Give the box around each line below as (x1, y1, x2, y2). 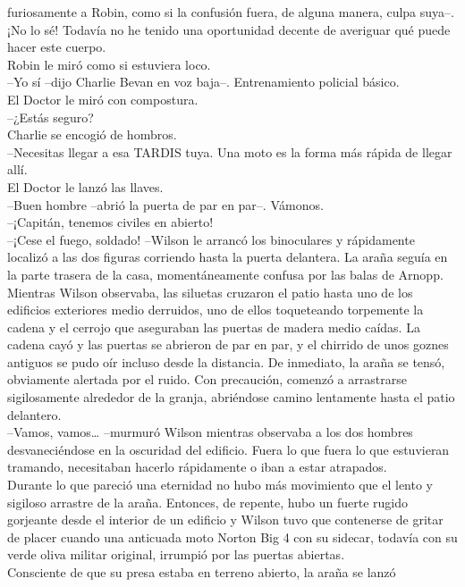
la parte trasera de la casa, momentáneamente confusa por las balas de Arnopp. (7, 264, 444, 283)
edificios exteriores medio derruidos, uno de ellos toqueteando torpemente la (7, 300, 424, 319)
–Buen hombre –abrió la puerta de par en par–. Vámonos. (7, 195, 324, 214)
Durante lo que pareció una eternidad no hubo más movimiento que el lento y (7, 475, 433, 494)
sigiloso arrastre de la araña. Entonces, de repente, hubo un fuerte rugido (7, 492, 409, 511)
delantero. (7, 405, 62, 423)
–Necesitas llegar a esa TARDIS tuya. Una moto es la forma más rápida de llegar (7, 142, 452, 161)
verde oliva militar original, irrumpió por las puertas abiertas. (7, 545, 345, 564)
